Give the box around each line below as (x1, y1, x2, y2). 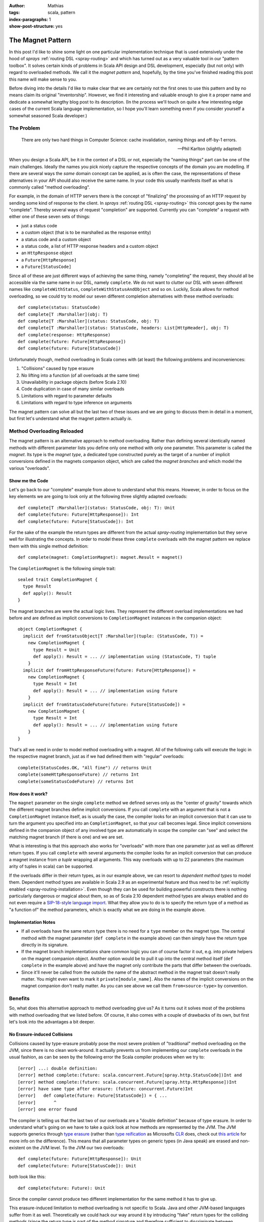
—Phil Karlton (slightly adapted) (177, 146, 242, 152)
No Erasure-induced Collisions (9, 1031, 73, 1037)
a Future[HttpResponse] (21, 257, 77, 262)
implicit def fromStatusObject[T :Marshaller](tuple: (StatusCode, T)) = (22, 633, 203, 639)
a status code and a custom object (21, 236, 91, 242)
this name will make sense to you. (9, 76, 77, 82)
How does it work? (9, 791, 48, 797)
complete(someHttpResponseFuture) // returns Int (18, 772, 139, 777)
